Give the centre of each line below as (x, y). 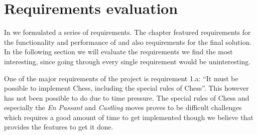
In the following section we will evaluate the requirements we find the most (119, 52)
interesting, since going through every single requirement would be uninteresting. (127, 61)
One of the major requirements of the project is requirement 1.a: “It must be (121, 78)
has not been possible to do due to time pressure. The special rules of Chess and (127, 97)
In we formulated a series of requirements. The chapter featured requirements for (128, 32)
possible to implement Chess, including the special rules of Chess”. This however (127, 88)
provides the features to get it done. (59, 127)
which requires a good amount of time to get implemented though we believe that (129, 117)
